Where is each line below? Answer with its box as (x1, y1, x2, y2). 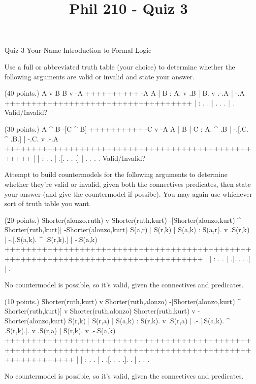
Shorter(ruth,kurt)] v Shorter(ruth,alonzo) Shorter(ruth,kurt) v (4, 306, 195, 316)
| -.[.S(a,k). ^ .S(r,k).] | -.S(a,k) (4, 234, 97, 244)
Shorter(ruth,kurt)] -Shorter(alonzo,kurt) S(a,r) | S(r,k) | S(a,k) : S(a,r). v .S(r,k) (4, 224, 250, 235)
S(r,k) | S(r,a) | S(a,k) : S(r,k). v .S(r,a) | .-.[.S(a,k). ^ (68, 315, 230, 326)
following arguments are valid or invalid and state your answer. (4, 71, 194, 81)
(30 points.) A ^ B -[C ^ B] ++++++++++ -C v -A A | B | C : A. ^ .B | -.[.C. (4, 123, 249, 134)
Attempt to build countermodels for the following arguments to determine (4, 169, 227, 179)
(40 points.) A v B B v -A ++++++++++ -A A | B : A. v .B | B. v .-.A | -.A (4, 88, 245, 98)
